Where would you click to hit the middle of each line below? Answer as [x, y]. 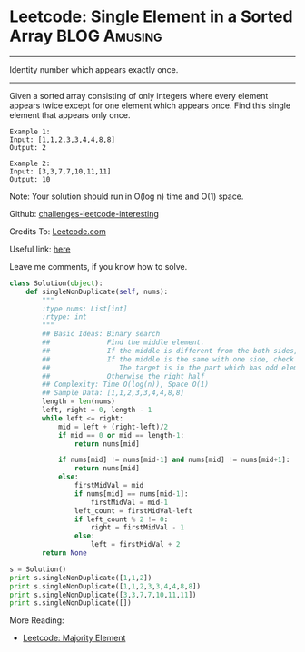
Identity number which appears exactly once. [94, 69]
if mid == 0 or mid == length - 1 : [121, 435]
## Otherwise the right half [123, 376]
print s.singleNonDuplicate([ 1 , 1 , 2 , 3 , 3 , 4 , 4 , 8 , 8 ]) [105, 586]
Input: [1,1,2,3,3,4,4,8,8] [63, 139]
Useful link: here [40, 249]
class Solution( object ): [56, 283]
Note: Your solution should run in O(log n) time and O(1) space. [127, 196]
